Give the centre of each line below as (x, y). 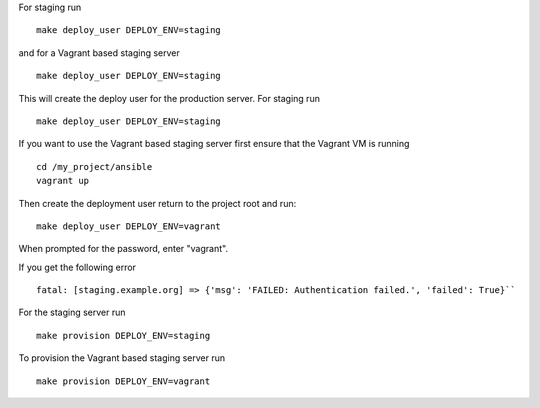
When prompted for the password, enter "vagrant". (123, 249)
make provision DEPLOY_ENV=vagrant (123, 381)
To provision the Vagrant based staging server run (122, 358)
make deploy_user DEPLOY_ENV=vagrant (129, 226)
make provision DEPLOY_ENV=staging (123, 335)
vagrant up (63, 181)
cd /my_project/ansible (94, 166)
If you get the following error (77, 267)
